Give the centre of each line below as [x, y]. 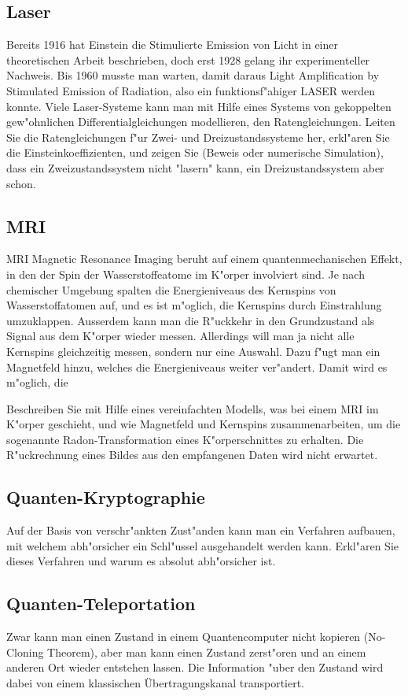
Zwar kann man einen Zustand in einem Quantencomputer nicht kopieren [184, 637]
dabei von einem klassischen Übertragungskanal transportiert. [156, 683]
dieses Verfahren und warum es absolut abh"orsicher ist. [141, 561]
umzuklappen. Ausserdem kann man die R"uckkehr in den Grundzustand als [191, 320]
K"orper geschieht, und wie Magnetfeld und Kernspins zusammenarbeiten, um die [204, 424]
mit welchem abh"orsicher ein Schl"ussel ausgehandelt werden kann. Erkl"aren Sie [203, 545]
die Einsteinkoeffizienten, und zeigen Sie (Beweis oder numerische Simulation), [195, 152]
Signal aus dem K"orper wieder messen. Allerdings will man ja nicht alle [180, 336]
